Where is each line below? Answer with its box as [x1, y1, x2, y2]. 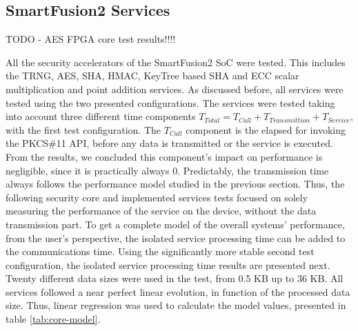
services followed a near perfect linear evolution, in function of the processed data [6, 284, 350, 299]
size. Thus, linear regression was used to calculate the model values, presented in [6, 298, 346, 312]
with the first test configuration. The [6, 122, 161, 137]
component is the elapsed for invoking [186, 122, 346, 137]
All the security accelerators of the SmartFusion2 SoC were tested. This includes [6, 54, 346, 69]
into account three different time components [6, 109, 196, 123]
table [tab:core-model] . [6, 312, 101, 326]
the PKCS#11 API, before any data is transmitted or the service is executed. [6, 136, 333, 150]
